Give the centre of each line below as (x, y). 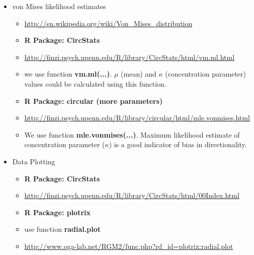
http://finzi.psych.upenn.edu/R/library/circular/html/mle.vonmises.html (137, 118)
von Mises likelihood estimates (59, 6)
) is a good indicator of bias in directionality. (178, 144)
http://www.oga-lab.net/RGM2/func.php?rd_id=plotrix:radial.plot (129, 246)
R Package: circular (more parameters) (94, 101)
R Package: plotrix (58, 212)
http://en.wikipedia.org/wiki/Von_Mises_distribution (108, 23)
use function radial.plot (62, 229)
